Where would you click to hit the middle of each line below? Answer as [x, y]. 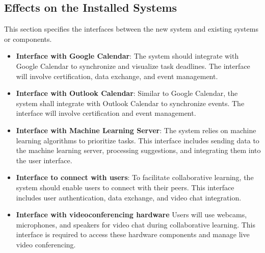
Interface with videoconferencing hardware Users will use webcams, [131, 214]
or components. [28, 39]
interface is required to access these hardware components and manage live [133, 234]
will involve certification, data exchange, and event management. [117, 76]
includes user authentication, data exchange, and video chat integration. [129, 197]
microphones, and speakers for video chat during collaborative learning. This [136, 224]
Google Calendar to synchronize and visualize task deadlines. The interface [133, 66]
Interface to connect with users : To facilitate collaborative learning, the [135, 177]
